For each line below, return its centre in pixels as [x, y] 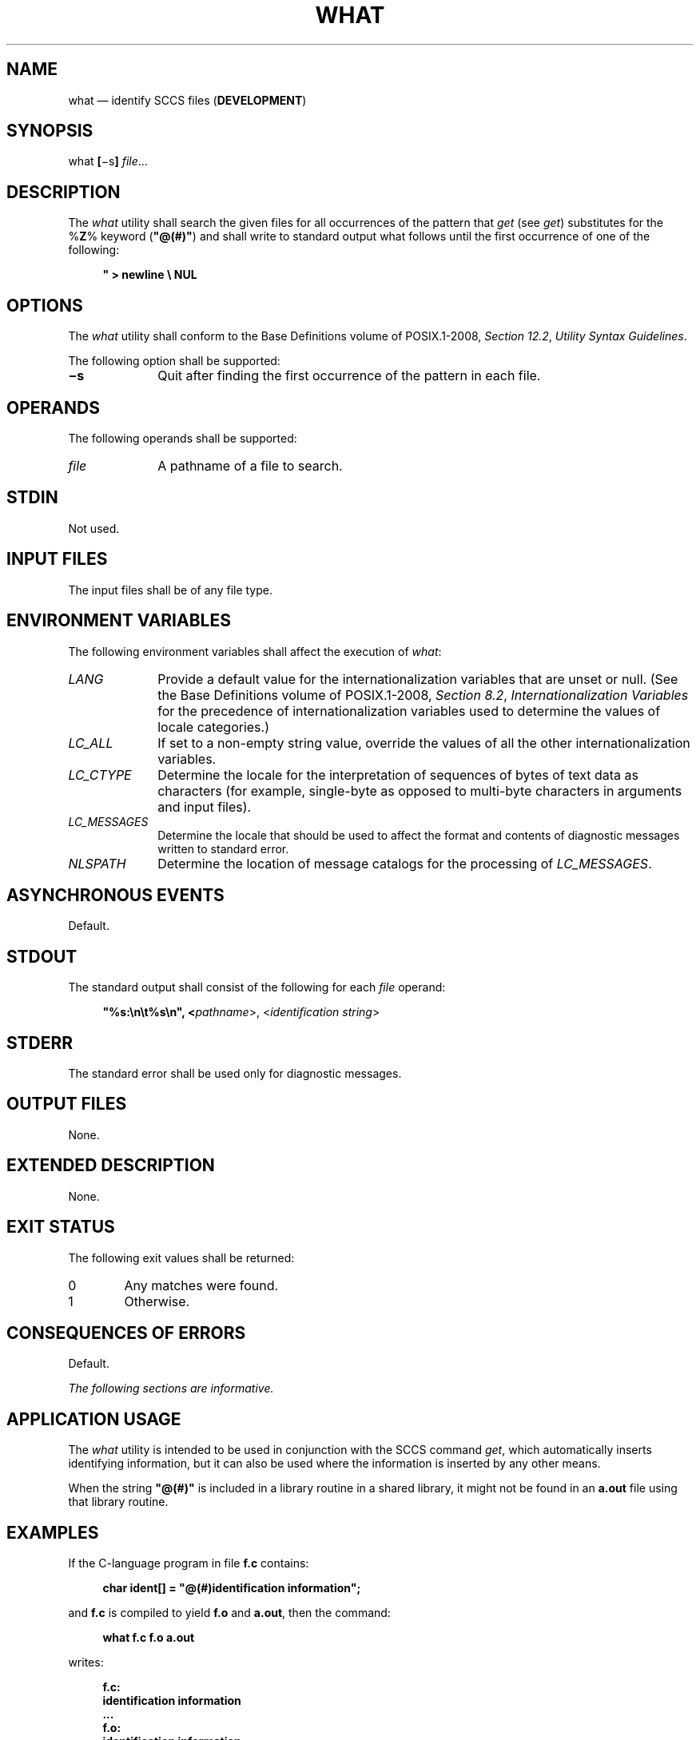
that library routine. [118, 1502]
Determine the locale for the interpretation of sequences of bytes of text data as [398, 775]
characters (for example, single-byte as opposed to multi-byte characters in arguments [420, 791]
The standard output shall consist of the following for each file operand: [257, 987]
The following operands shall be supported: [183, 438]
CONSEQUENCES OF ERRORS [126, 1333]
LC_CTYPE [100, 775]
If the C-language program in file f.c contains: [189, 1563]
